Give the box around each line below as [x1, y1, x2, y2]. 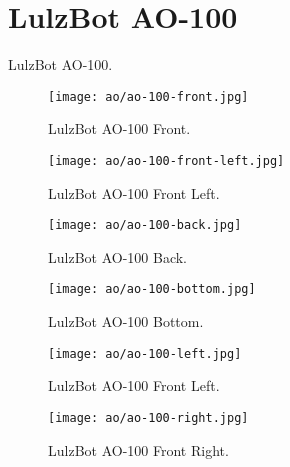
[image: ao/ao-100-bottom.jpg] [48, 282, 256, 297]
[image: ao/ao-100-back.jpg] [48, 218, 242, 233]
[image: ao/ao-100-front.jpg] [48, 89, 249, 104]
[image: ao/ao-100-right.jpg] [48, 410, 249, 425]
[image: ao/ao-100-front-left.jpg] [48, 153, 285, 168]
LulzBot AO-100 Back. [48, 246, 188, 267]
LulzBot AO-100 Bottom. [48, 311, 204, 332]
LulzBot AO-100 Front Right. [48, 439, 229, 460]
